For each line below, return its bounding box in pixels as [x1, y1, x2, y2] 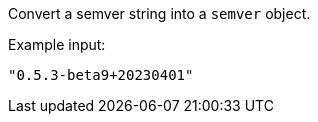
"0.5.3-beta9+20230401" [8, 67, 194, 83]
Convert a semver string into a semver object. [8, 5, 311, 22]
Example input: [8, 36, 106, 53]
